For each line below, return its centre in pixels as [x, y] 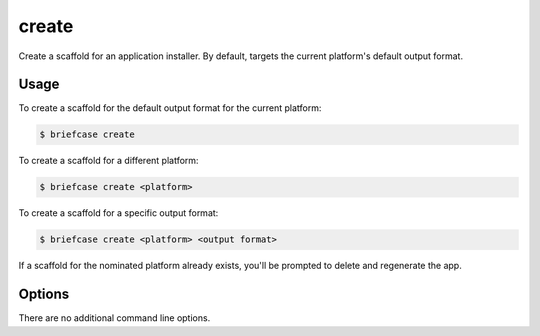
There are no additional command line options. [114, 318]
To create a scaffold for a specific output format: [118, 213]
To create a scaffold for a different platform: [108, 161]
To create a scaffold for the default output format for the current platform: [170, 108]
